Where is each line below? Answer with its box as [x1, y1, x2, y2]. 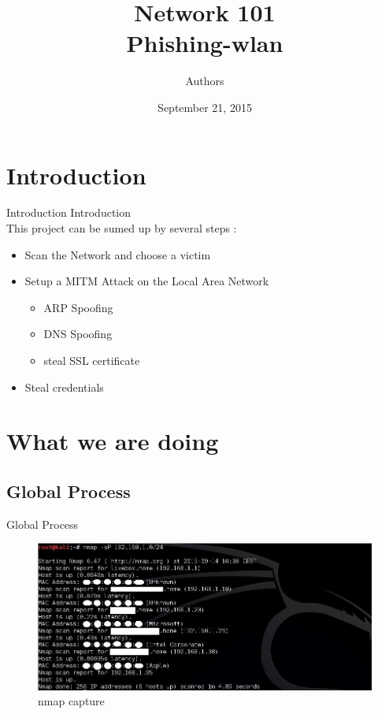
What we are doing [6, 425, 219, 457]
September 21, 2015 [157, 99, 252, 115]
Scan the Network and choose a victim [24, 246, 211, 262]
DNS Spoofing [43, 325, 113, 342]
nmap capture [38, 693, 105, 709]
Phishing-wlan [126, 27, 283, 59]
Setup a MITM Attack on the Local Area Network [24, 273, 269, 289]
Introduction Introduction [6, 204, 132, 221]
